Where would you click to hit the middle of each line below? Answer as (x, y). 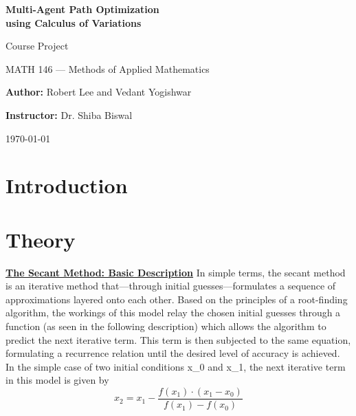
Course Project (37, 46)
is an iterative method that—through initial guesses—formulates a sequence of (171, 286)
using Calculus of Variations (74, 22)
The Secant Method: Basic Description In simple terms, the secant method (176, 272)
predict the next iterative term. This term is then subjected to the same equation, (178, 339)
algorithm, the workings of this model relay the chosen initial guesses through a (173, 313)
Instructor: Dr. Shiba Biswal (69, 114)
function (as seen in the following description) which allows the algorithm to (166, 326)
